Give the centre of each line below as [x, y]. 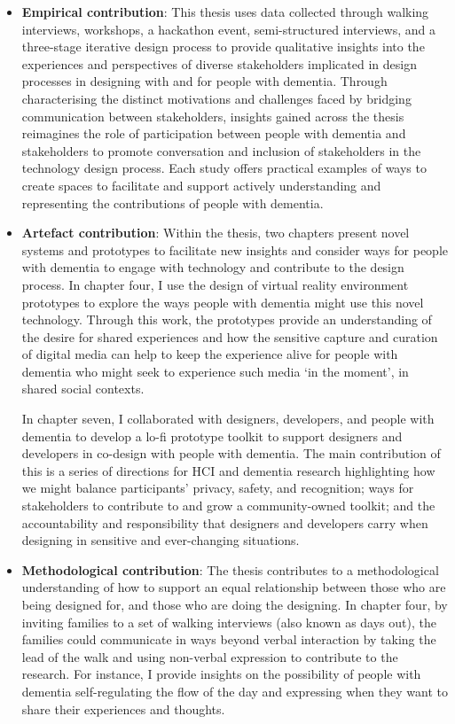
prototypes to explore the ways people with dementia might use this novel [223, 302]
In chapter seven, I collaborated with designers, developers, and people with [228, 419]
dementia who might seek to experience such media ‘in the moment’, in [215, 371]
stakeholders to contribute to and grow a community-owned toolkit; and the [228, 506]
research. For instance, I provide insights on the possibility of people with [221, 674]
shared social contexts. [83, 389]
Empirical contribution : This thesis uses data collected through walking [225, 12]
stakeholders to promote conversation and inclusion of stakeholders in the [221, 150]
